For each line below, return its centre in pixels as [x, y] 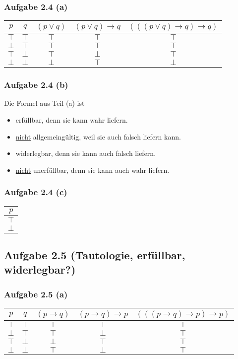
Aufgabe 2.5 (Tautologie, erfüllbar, [95, 255]
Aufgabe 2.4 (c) [36, 192]
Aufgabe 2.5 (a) [36, 294]
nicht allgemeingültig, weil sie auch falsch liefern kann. [98, 136]
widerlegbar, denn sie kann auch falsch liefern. [86, 153]
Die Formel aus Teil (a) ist [44, 103]
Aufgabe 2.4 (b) [36, 85]
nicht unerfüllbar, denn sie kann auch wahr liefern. [92, 170]
